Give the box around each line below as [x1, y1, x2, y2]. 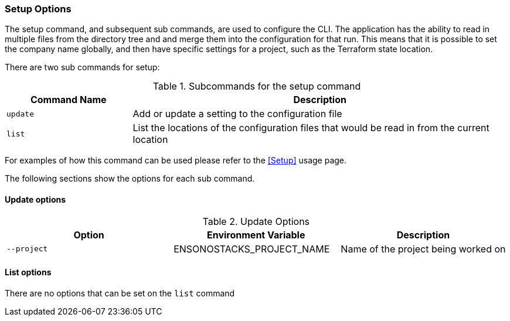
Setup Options [5, 3, 72, 15]
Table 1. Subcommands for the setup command [152, 80, 361, 93]
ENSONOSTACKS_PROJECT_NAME [174, 243, 330, 255]
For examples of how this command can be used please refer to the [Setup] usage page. [5, 155, 347, 166]
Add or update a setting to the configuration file [132, 108, 342, 120]
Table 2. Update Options [202, 215, 310, 227]
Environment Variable [207, 228, 305, 241]
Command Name [30, 94, 107, 106]
